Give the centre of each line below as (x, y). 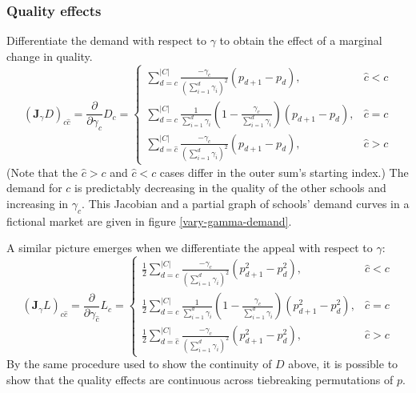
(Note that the (42, 172)
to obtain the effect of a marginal (301, 40)
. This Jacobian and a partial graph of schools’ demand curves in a (246, 203)
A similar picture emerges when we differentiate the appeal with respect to (190, 248)
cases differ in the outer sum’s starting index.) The (284, 172)
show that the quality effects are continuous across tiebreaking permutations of (200, 379)
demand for (34, 188)
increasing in (38, 203)
